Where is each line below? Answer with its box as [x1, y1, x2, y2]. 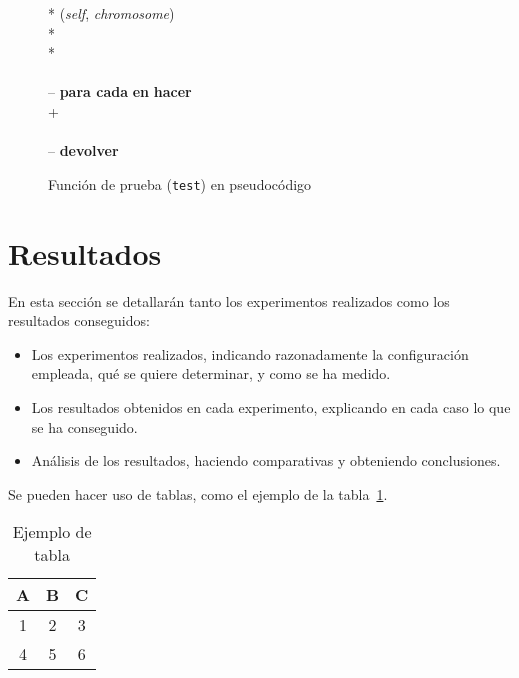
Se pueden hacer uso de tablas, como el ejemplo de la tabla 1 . [8, 483, 388, 504]
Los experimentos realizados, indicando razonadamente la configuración [31, 343, 469, 364]
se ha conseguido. [31, 416, 138, 437]
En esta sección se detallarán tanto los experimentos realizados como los [8, 290, 450, 311]
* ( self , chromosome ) [48, 3, 175, 23]
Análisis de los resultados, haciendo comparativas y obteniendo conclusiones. [31, 450, 501, 471]
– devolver [48, 140, 119, 161]
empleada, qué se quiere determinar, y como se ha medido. [31, 363, 391, 384]
